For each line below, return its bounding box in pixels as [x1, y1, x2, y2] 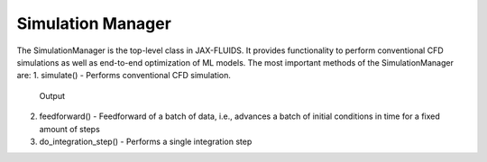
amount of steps [39, 123, 101, 134]
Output [39, 90, 65, 101]
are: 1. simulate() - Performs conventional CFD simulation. [16, 70, 232, 81]
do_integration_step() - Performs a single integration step [39, 136, 253, 147]
